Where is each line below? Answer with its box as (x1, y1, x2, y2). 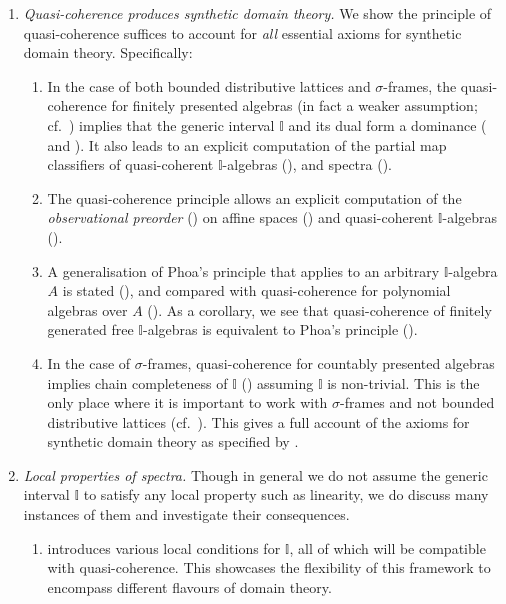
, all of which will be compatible (289, 537, 486, 558)
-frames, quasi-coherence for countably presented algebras (142, 352, 495, 373)
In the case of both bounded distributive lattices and (47, 75, 371, 96)
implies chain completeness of (47, 372, 228, 393)
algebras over (47, 299, 128, 320)
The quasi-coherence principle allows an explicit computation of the (47, 187, 462, 208)
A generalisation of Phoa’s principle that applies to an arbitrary (47, 260, 440, 281)
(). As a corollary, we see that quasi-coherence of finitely (147, 299, 492, 320)
